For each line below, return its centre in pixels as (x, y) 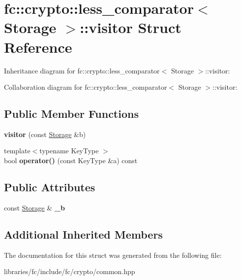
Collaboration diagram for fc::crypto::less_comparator (86, 87)
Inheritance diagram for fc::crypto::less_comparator (82, 70)
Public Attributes (50, 187)
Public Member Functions (71, 114)
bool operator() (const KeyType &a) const (71, 160)
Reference (38, 47)
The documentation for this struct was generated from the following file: (113, 255)
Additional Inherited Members (83, 234)
